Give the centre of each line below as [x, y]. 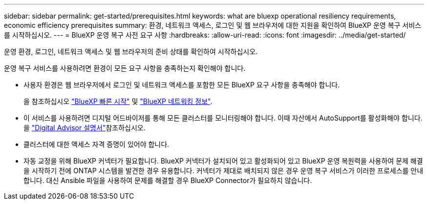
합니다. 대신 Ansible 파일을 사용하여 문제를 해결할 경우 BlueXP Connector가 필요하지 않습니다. [168, 180]
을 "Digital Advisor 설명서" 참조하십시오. [85, 128]
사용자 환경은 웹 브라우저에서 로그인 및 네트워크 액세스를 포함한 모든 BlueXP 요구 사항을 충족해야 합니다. [182, 85]
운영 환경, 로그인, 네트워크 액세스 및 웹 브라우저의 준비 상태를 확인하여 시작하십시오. [131, 51]
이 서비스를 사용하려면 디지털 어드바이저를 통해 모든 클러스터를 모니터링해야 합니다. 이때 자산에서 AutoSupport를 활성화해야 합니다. [223, 118]
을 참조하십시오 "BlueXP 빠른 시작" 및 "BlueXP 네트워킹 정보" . [118, 101]
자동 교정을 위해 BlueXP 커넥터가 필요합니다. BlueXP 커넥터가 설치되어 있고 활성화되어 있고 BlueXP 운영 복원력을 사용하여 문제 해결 [223, 161]
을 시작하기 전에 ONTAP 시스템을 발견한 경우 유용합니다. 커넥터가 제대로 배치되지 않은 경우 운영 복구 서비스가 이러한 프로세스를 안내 [224, 171]
